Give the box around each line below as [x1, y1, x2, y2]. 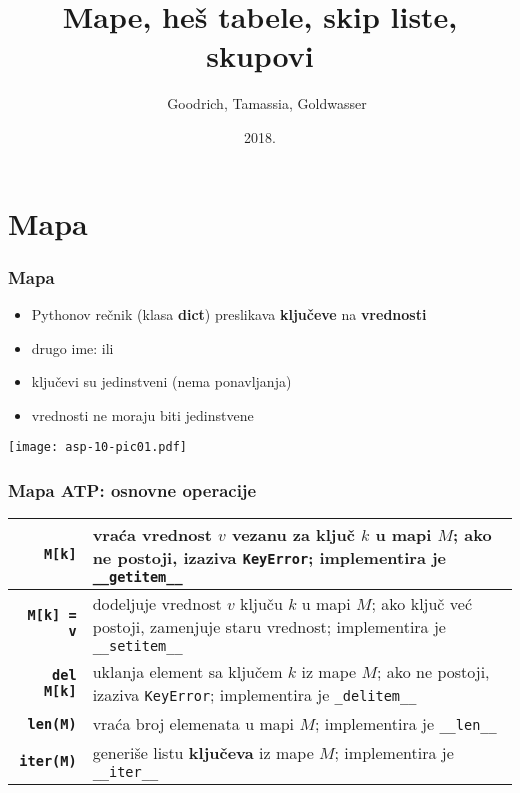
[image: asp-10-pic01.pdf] [8, 440, 187, 455]
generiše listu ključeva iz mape [92, 741, 314, 765]
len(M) [27, 715, 77, 732]
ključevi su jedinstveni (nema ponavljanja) [31, 371, 292, 392]
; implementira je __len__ [314, 712, 497, 736]
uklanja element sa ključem [92, 660, 283, 684]
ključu [240, 592, 283, 616]
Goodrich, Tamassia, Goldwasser [167, 93, 367, 114]
